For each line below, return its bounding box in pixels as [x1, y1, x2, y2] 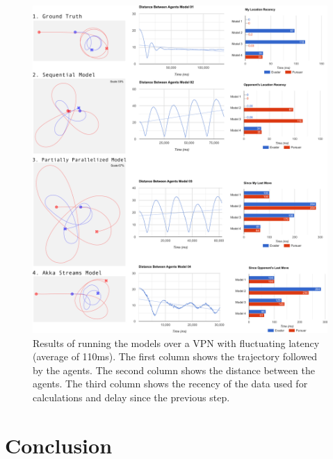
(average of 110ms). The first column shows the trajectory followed [33, 349, 318, 364]
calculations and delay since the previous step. [33, 389, 230, 404]
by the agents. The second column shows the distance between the [33, 362, 315, 377]
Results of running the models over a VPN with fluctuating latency [33, 335, 320, 350]
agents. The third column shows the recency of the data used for [33, 376, 308, 391]
